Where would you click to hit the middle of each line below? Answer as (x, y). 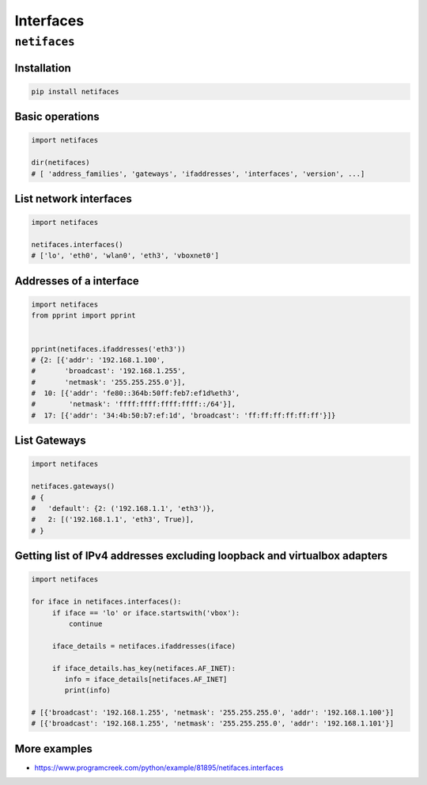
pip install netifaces (75, 91)
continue (85, 623)
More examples (53, 749)
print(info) (87, 690)
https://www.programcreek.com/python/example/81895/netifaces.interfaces (159, 768)
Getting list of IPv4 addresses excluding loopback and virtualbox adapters (201, 556)
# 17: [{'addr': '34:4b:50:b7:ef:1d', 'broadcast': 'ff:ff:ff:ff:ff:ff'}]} (183, 415)
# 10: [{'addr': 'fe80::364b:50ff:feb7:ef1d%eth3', (136, 393)
